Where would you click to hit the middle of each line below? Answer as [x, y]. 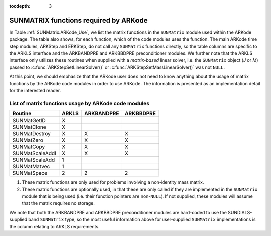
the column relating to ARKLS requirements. [54, 226]
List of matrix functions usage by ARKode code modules [79, 103]
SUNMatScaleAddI [34, 153]
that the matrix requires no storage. [58, 203]
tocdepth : [20, 6]
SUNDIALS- [240, 212]
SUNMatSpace [30, 173]
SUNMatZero [28, 140]
